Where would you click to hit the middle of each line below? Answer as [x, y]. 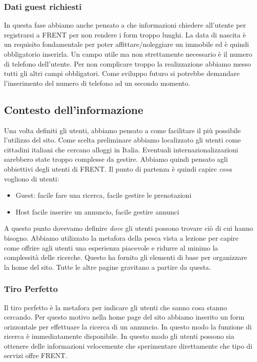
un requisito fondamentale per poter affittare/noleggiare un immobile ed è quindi [127, 44]
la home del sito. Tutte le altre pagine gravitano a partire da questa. [107, 267]
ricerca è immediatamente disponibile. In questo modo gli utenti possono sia [119, 336]
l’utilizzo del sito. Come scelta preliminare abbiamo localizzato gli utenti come [123, 140]
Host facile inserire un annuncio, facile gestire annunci [97, 211]
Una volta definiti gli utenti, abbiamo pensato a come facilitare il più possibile [123, 130]
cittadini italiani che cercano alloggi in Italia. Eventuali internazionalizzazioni [121, 149]
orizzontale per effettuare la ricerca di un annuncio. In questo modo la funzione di [128, 326]
